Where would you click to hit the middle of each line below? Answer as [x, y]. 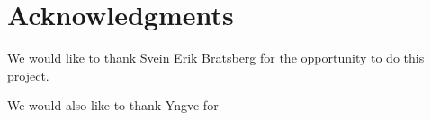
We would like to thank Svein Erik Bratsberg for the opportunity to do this [216, 58]
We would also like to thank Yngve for [113, 105]
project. [28, 75]
